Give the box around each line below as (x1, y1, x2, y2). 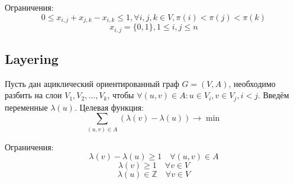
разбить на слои (5, 89, 62, 101)
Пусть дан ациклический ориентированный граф (5, 77, 179, 89)
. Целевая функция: (74, 101, 144, 113)
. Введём (257, 89, 289, 101)
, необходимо (228, 77, 276, 89)
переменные (5, 101, 48, 113)
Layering (5, 49, 59, 67)
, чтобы (107, 89, 134, 101)
